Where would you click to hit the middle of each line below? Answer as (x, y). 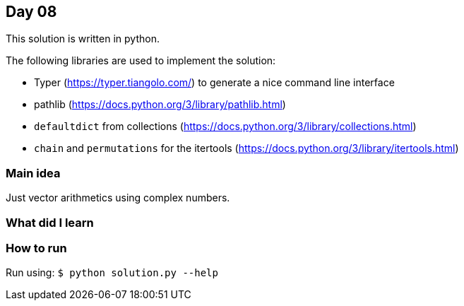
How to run (36, 248)
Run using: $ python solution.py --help (112, 273)
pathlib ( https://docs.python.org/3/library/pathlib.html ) (160, 105)
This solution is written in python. (83, 39)
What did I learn (50, 222)
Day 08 (31, 12)
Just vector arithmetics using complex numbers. (118, 198)
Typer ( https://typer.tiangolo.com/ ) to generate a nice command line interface (214, 83)
